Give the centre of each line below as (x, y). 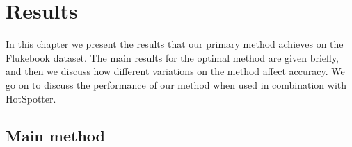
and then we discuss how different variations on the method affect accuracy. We (175, 71)
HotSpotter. (31, 98)
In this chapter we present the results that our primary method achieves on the (175, 44)
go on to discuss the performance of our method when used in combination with (176, 84)
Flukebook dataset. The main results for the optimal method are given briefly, (172, 57)
